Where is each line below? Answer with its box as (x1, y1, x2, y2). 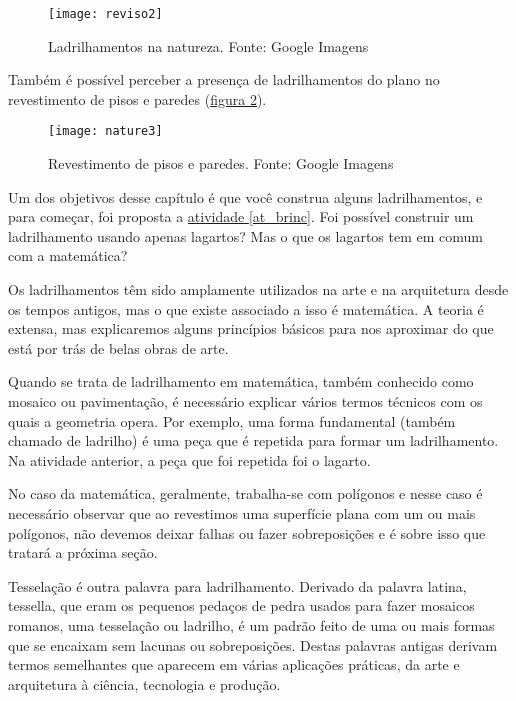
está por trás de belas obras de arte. (8, 337, 229, 358)
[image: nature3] (48, 124, 163, 139)
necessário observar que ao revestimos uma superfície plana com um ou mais (8, 503, 476, 523)
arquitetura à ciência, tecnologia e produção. (8, 673, 281, 694)
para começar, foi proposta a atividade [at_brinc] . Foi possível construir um (8, 206, 474, 227)
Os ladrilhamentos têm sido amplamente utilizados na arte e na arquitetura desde (8, 279, 509, 300)
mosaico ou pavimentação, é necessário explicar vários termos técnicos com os (8, 391, 483, 412)
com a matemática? (8, 245, 128, 266)
